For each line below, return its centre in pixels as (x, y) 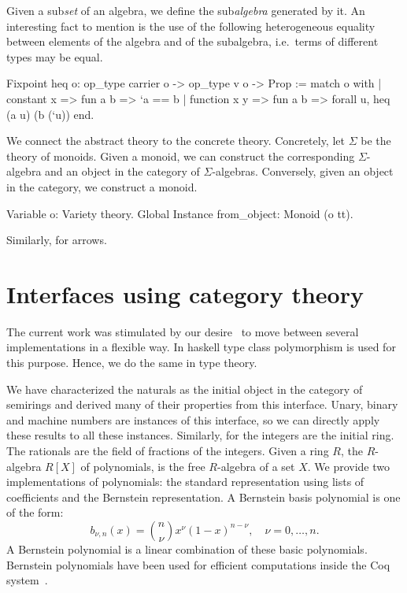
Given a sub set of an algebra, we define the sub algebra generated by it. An (186, 10)
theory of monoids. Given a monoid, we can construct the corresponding (181, 156)
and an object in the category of (122, 171)
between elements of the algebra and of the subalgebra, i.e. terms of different (192, 41)
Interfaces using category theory (185, 293)
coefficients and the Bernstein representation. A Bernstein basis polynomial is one (203, 497)
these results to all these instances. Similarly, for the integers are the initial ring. (200, 435)
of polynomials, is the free (143, 466)
